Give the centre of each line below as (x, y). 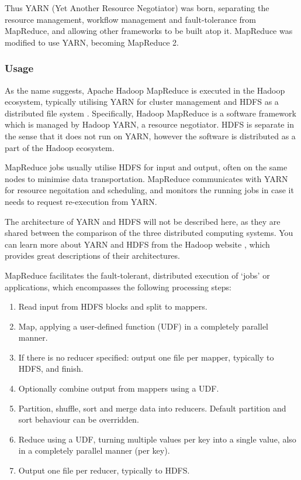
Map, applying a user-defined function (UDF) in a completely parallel (143, 326)
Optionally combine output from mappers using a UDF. (119, 388)
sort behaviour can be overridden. (79, 419)
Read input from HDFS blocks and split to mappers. (113, 306)
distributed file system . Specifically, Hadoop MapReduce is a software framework (150, 113)
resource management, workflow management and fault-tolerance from (130, 19)
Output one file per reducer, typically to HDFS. (104, 470)
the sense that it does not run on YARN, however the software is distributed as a (150, 136)
